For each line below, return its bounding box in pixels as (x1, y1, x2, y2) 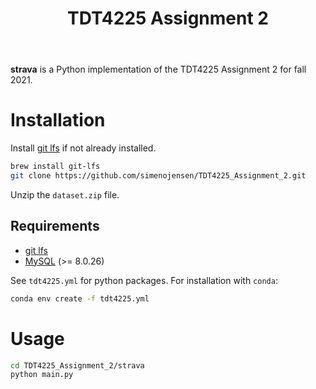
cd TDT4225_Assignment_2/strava (10, 360, 145, 371)
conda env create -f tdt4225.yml (10, 293, 150, 304)
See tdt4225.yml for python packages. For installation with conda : (10, 274, 278, 286)
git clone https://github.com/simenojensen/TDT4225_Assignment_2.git (10, 171, 307, 181)
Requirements (10, 218, 100, 235)
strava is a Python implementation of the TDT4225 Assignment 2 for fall (10, 63, 307, 76)
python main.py (10, 370, 74, 380)
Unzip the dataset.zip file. (10, 188, 120, 201)
